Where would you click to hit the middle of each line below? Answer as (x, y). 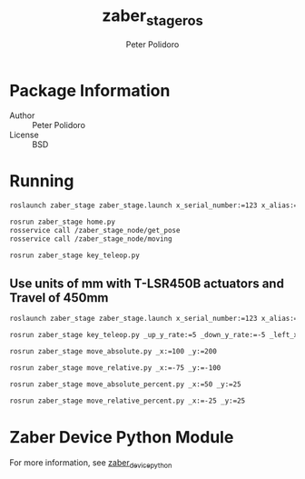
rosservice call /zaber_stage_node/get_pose (95, 230)
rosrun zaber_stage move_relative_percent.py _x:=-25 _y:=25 (128, 401)
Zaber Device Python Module (122, 437)
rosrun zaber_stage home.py (63, 222)
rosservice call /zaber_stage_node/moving (91, 239)
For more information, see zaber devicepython (91, 463)
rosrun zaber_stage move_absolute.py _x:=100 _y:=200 (113, 352)
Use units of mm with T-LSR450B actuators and (147, 283)
